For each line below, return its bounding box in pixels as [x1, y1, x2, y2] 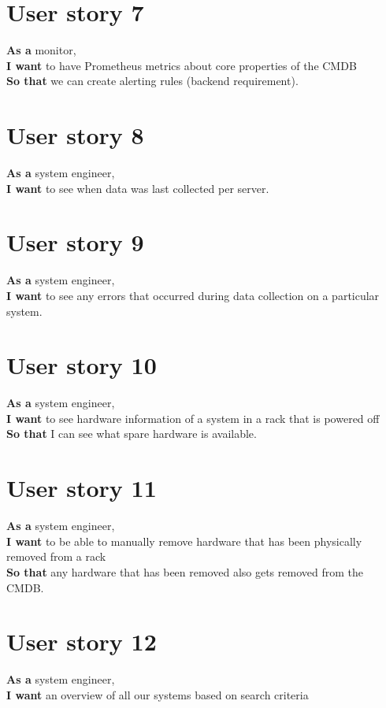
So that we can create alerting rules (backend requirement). [6, 72, 299, 89]
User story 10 [6, 349, 157, 381]
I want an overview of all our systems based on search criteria [6, 686, 309, 702]
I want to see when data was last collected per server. [6, 180, 269, 196]
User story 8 [6, 119, 144, 151]
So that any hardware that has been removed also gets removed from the [6, 563, 363, 580]
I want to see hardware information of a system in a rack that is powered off [6, 410, 380, 426]
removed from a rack [6, 548, 106, 565]
